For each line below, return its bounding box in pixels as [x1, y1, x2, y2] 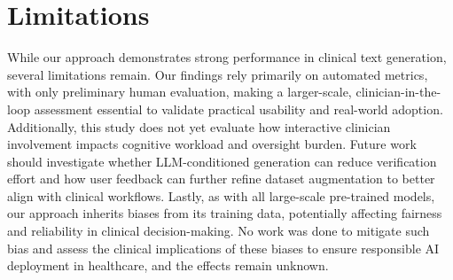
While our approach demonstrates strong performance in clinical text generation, [7, 48, 447, 66]
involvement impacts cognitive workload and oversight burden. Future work [7, 135, 417, 153]
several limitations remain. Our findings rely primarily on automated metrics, [7, 65, 428, 83]
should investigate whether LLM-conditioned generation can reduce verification [7, 152, 437, 170]
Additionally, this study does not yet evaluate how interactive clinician [7, 117, 391, 136]
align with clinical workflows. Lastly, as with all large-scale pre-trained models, [7, 186, 435, 205]
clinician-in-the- [355, 82, 441, 101]
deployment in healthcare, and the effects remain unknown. [7, 256, 329, 275]
